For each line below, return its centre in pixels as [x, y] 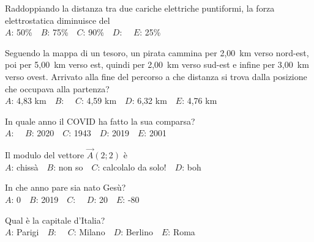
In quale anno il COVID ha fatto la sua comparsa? [100, 121]
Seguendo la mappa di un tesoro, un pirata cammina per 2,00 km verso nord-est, [157, 52]
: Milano [89, 232]
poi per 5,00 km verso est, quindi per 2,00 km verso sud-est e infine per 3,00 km [157, 64]
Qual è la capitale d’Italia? [55, 220]
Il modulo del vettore [45, 155]
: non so [68, 167]
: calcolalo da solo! [132, 167]
